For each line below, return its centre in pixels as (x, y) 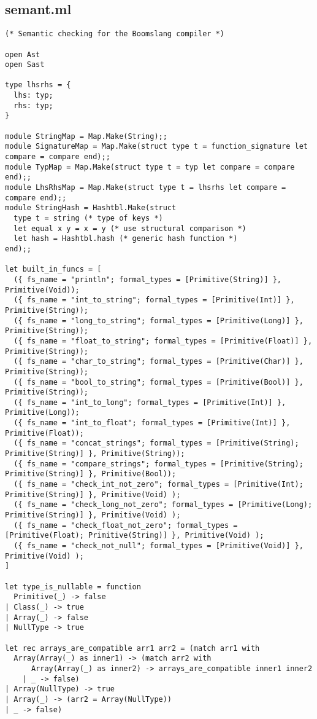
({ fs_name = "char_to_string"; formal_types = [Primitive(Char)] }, (158, 362)
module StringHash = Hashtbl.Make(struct (91, 208)
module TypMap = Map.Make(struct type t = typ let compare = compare (150, 167)
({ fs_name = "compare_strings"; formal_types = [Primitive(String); (158, 464)
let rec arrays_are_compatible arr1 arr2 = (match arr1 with (132, 648)
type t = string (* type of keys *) (88, 218)
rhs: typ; (33, 105)
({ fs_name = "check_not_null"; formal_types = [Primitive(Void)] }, (158, 546)
